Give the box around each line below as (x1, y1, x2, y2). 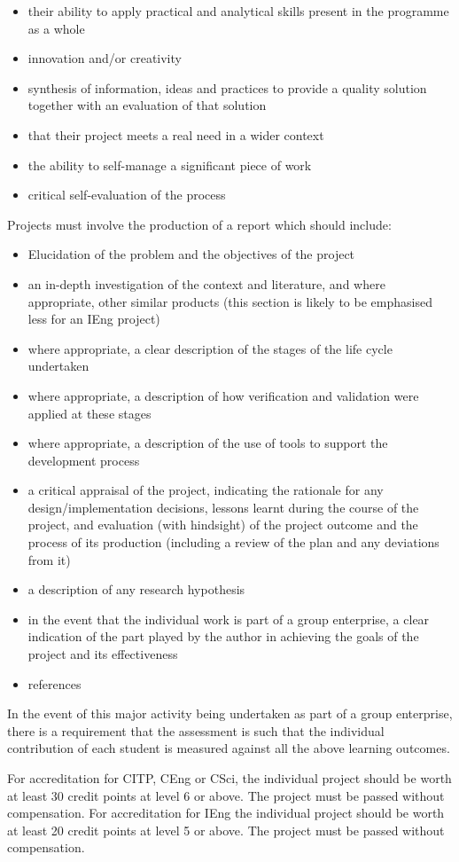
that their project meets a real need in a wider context (27, 125, 324, 144)
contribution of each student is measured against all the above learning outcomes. (7, 739, 450, 757)
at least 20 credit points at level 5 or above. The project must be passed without (7, 820, 445, 839)
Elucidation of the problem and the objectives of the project (27, 245, 355, 263)
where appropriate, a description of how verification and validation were (27, 386, 419, 404)
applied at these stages (27, 404, 152, 422)
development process (27, 451, 140, 469)
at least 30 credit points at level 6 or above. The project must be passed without (7, 786, 445, 804)
